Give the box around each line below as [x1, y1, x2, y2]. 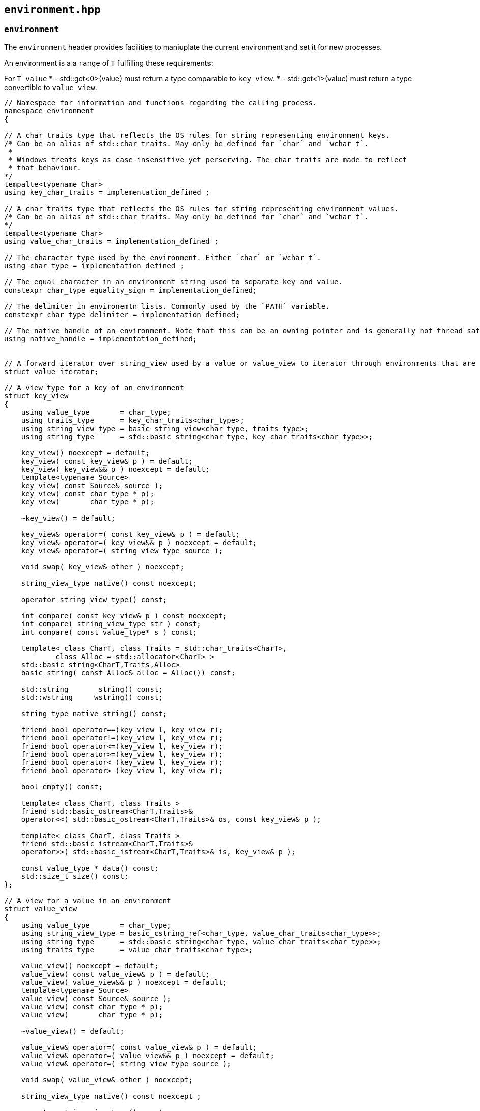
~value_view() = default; [21, 1027, 125, 1035]
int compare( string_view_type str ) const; [21, 619, 201, 628]
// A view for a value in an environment [4, 896, 171, 905]
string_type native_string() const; [21, 709, 167, 718]
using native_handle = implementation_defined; [4, 334, 197, 343]
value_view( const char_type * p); [21, 1002, 163, 1011]
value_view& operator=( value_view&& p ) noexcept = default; [21, 1051, 275, 1060]
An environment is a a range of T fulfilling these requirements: [4, 58, 213, 67]
